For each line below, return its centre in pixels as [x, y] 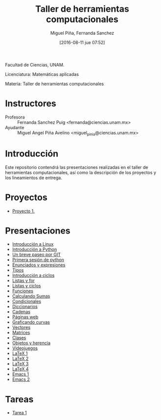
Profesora [15, 117]
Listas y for [23, 280]
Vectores [21, 327]
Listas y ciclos [26, 286]
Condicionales [27, 302]
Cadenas [21, 312]
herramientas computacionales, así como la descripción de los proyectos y [81, 172]
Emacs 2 [21, 379]
